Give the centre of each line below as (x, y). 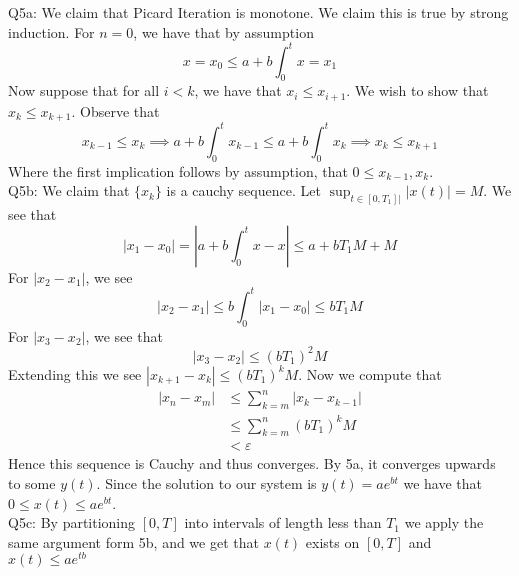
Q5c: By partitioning (72, 522)
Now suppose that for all (84, 90)
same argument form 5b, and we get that (133, 541)
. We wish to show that (417, 90)
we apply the (444, 522)
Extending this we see (75, 373)
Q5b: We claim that (69, 190)
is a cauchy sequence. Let (243, 190)
